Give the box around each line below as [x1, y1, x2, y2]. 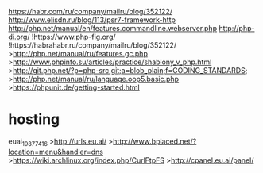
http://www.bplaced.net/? [112, 136, 197, 146]
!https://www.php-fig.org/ [31, 32, 117, 41]
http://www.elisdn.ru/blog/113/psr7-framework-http [8, 15, 176, 25]
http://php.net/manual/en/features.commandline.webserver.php [8, 24, 217, 33]
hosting [8, 110, 60, 129]
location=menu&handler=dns [8, 147, 103, 156]
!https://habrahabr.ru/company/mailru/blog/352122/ [8, 40, 177, 50]
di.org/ [8, 32, 30, 41]
